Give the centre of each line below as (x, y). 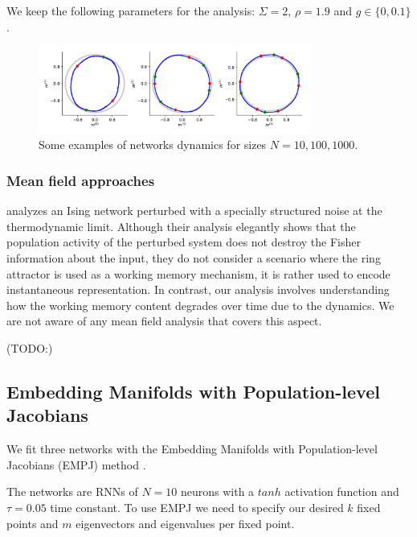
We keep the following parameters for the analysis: (131, 10)
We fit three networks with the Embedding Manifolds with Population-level (192, 449)
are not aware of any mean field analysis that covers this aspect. (164, 321)
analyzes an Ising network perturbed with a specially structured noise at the (194, 211)
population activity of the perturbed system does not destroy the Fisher (184, 242)
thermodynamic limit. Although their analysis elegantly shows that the (181, 226)
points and (33, 523)
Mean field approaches (81, 180)
